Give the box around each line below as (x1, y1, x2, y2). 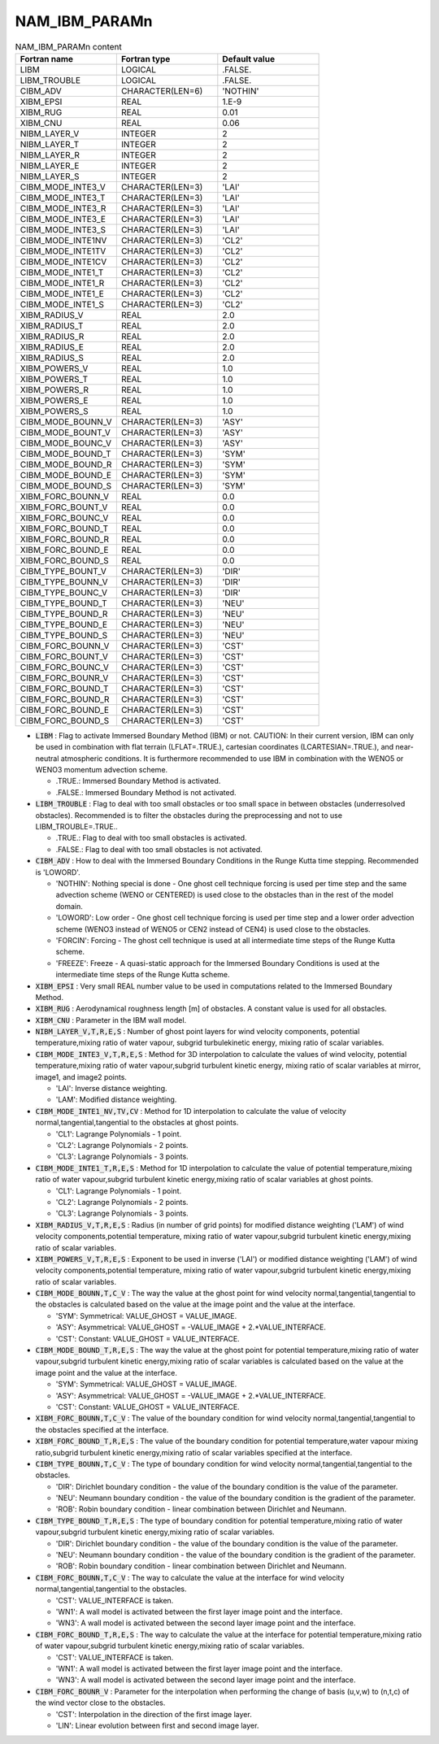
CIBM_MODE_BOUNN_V (20, 415, 112, 427)
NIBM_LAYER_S (20, 171, 80, 182)
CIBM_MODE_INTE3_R (20, 202, 106, 214)
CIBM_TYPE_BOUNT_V (20, 565, 107, 576)
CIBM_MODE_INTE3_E (20, 213, 106, 224)
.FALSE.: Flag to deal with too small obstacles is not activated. (55, 844, 263, 854)
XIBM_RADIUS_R (20, 330, 85, 341)
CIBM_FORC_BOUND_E (20, 704, 110, 715)
